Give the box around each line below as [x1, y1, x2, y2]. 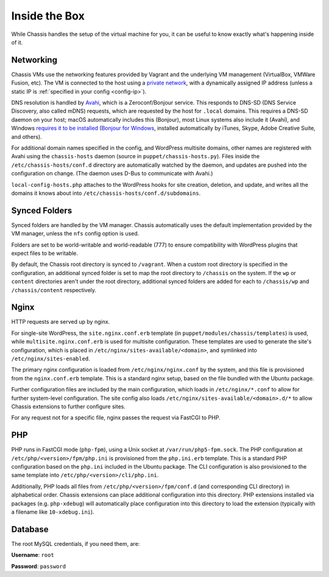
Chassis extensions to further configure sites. [11, 402, 126, 410]
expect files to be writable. [11, 250, 79, 257]
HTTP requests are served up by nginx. [11, 318, 110, 326]
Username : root [11, 551, 54, 559]
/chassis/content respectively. [11, 286, 97, 293]
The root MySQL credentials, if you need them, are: [11, 540, 140, 547]
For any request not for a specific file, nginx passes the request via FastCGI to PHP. [11, 414, 221, 421]
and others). [11, 133, 42, 140]
